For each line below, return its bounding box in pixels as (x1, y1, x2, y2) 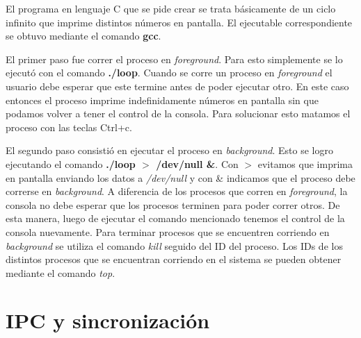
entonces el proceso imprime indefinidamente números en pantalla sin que (6, 92, 319, 107)
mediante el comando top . (6, 265, 115, 280)
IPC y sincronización (6, 306, 210, 335)
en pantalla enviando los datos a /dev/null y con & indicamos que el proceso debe (6, 170, 355, 185)
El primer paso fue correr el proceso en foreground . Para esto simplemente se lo (6, 51, 343, 66)
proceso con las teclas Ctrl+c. (6, 119, 132, 134)
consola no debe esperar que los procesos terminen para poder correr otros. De (6, 197, 340, 212)
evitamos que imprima (257, 156, 353, 171)
